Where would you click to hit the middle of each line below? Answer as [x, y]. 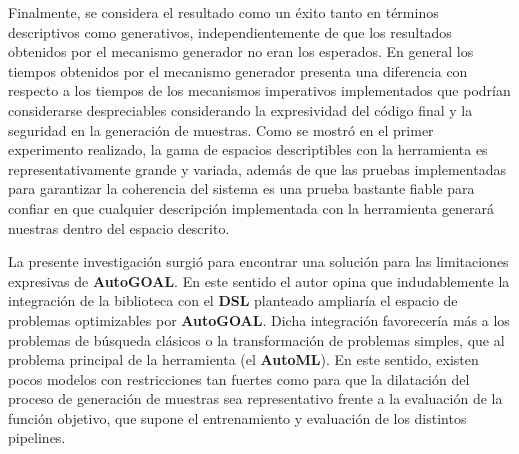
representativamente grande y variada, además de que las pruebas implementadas [257, 168]
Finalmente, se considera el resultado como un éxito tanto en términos [223, 12]
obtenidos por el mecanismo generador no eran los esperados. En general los [241, 51]
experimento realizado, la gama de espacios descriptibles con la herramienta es [248, 149]
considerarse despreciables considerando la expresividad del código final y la [240, 109]
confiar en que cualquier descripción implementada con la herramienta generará [251, 207]
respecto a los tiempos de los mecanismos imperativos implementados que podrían [259, 90]
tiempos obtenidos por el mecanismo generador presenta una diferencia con [238, 70]
